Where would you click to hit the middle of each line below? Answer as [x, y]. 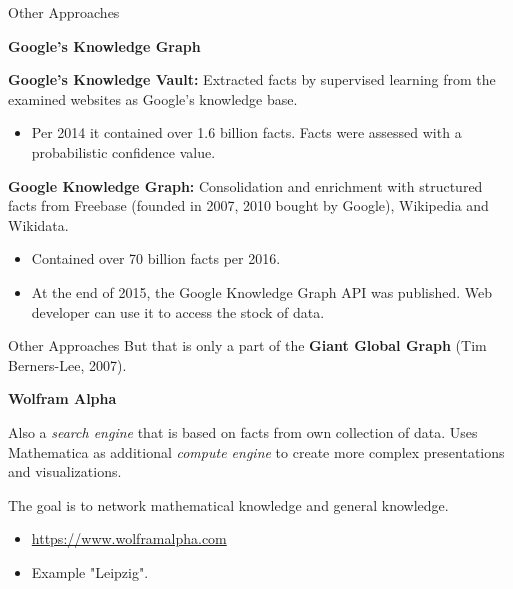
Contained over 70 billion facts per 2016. [156, 258]
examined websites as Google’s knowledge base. [153, 98]
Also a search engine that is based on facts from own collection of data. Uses [243, 431]
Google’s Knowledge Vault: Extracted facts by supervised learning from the [252, 79]
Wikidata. [38, 224]
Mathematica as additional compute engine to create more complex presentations [256, 451]
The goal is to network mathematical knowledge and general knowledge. [228, 504]
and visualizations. [65, 471]
